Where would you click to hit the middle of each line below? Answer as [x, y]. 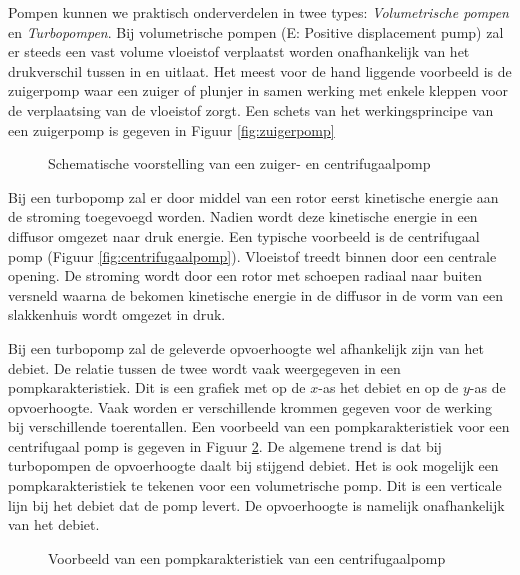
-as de [487, 387]
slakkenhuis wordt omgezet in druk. [117, 314]
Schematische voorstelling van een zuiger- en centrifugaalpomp [239, 163]
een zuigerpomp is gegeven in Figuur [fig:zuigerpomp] [171, 129]
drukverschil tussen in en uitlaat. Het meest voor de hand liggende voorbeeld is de [260, 70]
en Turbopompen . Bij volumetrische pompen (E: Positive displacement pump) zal [256, 31]
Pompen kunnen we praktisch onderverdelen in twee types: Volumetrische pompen [258, 12]
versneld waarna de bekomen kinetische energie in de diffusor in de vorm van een [256, 294]
